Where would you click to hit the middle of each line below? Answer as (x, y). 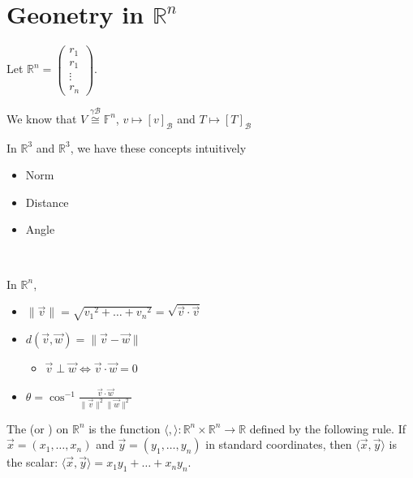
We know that (42, 118)
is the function (125, 428)
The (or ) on (38, 428)
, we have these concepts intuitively (158, 147)
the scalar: (32, 462)
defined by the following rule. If (327, 428)
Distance (47, 202)
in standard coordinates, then (279, 444)
